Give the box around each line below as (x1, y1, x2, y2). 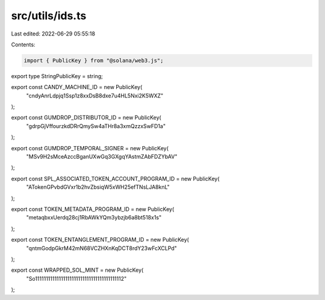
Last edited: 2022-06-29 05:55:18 (11, 30, 96, 37)
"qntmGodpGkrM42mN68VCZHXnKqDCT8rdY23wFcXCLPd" (26, 244, 178, 252)
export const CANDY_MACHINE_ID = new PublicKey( (11, 84, 143, 91)
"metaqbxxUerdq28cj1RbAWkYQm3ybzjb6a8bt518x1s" (26, 214, 162, 221)
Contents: (11, 41, 36, 48)
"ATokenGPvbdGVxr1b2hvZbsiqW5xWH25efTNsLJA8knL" (26, 183, 170, 191)
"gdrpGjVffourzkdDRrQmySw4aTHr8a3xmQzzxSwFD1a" (26, 122, 166, 129)
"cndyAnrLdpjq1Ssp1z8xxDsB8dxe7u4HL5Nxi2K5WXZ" (26, 92, 164, 99)
